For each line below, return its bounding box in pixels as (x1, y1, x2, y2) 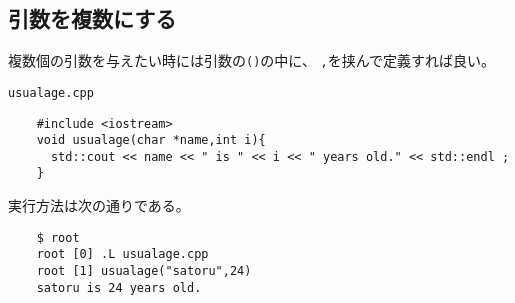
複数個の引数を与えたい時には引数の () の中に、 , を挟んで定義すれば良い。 (8, 50, 496, 71)
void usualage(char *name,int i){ (36, 133, 266, 148)
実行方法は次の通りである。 (8, 195, 190, 216)
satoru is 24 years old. (36, 280, 202, 295)
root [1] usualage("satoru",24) (36, 264, 252, 279)
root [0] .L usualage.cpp (36, 247, 209, 262)
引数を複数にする (8, 3, 177, 34)
